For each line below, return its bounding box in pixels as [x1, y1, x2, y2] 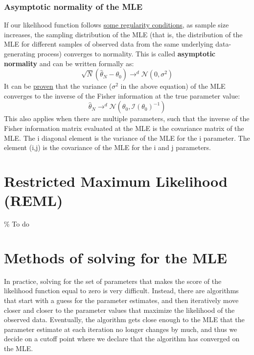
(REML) [4, 190, 63, 210]
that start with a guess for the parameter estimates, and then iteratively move [4, 295, 239, 305]
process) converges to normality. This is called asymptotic [37, 49, 216, 58]
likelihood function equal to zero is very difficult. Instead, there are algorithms [4, 285, 239, 296]
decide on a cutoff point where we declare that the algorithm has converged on [4, 333, 240, 344]
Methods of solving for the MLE [4, 247, 228, 267]
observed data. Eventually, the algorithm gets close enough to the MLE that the [4, 314, 245, 325]
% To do [4, 219, 29, 229]
